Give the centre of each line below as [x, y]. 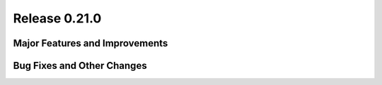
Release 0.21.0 [57, 18]
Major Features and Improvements [91, 43]
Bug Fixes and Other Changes [80, 66]
